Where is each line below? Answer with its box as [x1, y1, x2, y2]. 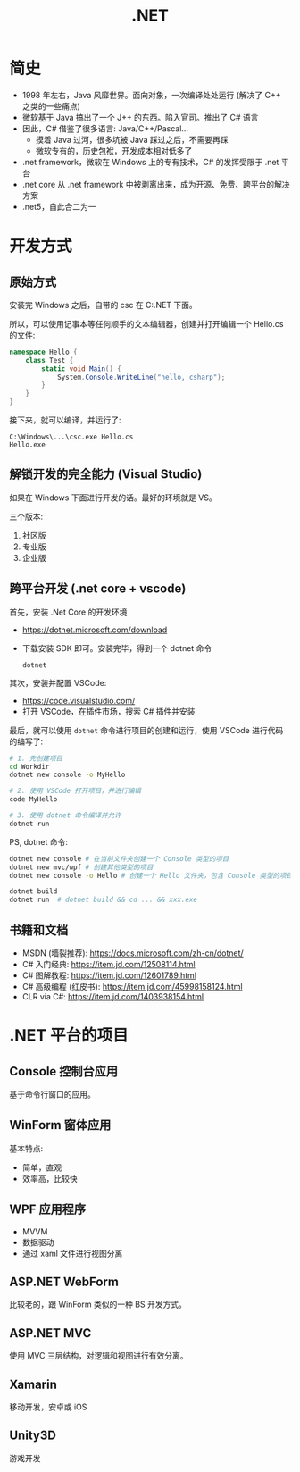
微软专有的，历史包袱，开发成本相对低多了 [35, 145, 193, 156]
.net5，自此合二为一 [21, 201, 96, 212]
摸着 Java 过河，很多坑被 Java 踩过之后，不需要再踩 [35, 134, 229, 145]
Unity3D [9, 1428, 56, 1443]
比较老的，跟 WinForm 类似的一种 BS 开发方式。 [9, 1299, 187, 1309]
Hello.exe [9, 440, 46, 449]
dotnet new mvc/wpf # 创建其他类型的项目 [9, 863, 154, 872]
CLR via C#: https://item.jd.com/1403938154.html [21, 991, 204, 1001]
